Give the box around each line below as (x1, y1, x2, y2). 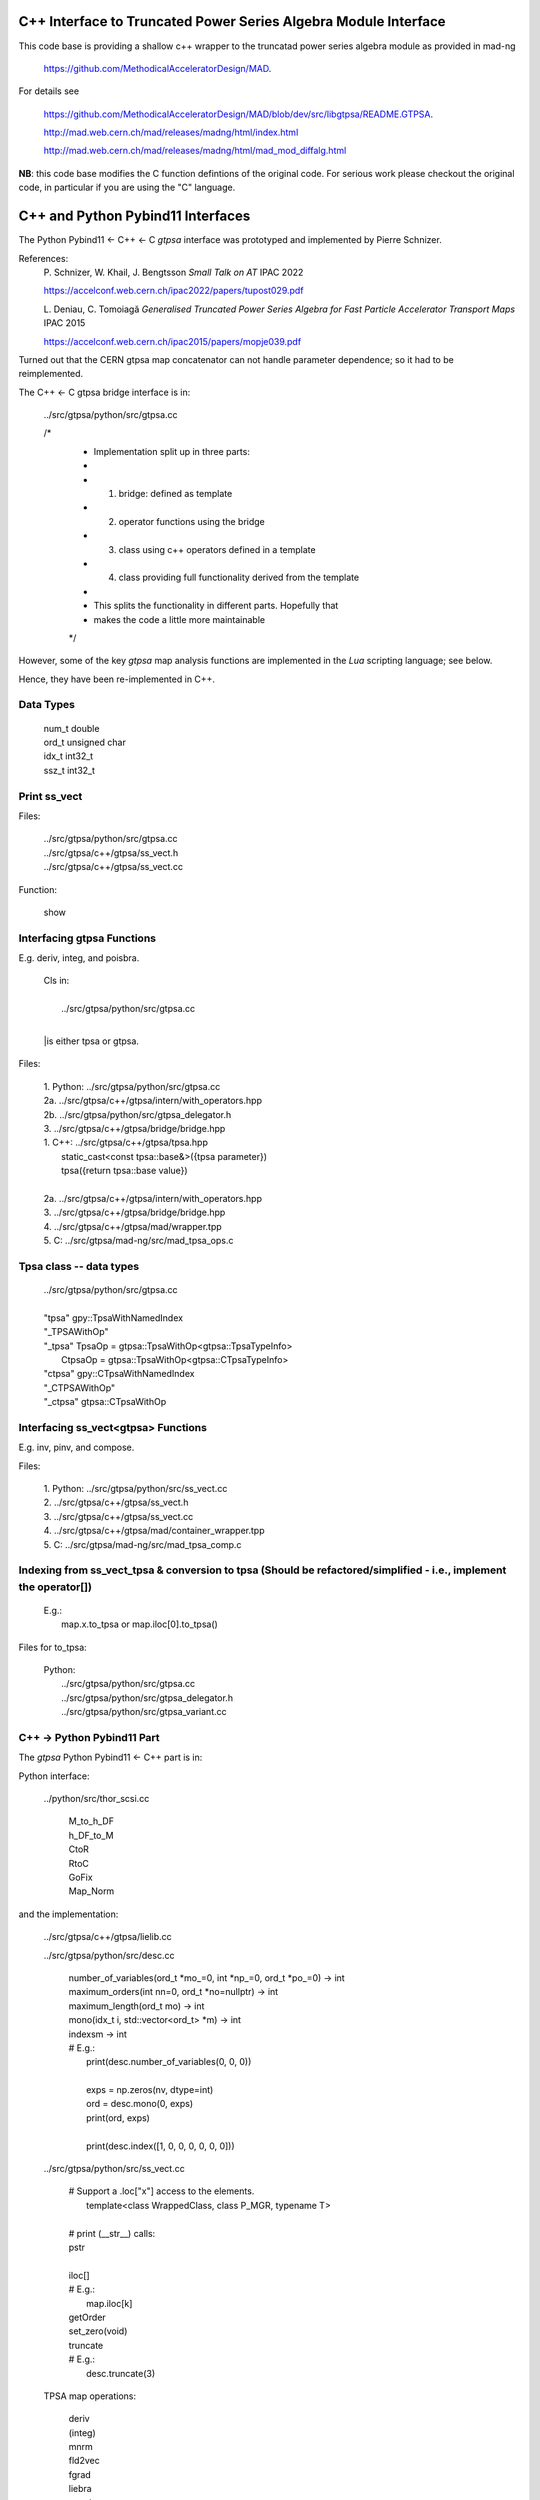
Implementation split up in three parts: (93, 445, 250, 457)
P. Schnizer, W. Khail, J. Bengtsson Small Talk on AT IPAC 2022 (43, 266, 304, 278)
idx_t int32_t (43, 750, 94, 762)
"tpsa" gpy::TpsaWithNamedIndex (43, 1311, 184, 1324)
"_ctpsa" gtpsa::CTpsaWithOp (43, 1396, 167, 1408)
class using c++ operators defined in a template (118, 543, 316, 555)
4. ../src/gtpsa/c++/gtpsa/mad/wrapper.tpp (43, 1220, 222, 1232)
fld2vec (68, 2455, 100, 2467)
